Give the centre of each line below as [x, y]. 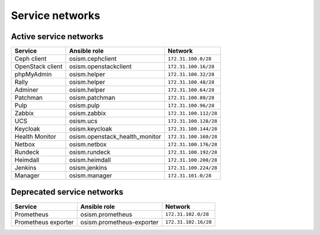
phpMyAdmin [33, 74]
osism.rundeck [90, 153]
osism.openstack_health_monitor [115, 136]
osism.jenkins [88, 168]
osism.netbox [88, 144]
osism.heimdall [90, 160]
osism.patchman [92, 98]
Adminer [26, 90]
